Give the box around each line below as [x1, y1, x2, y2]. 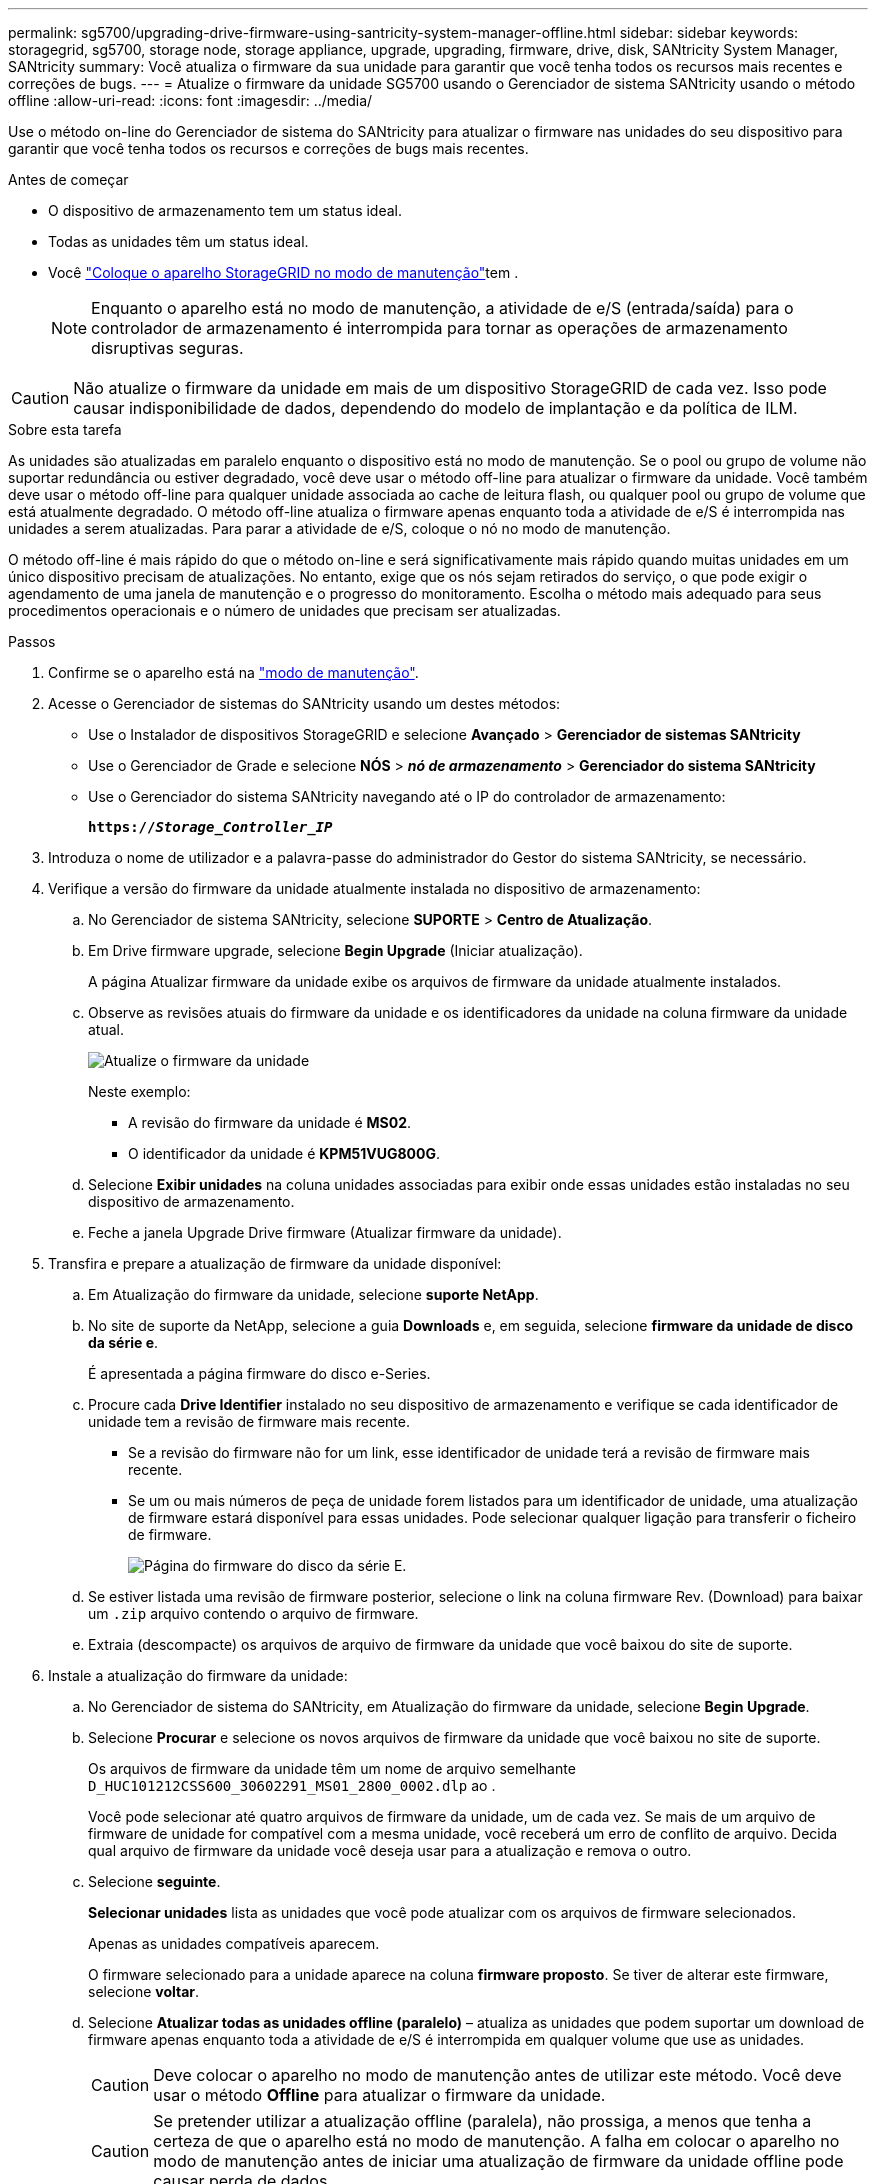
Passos [8, 633, 56, 650]
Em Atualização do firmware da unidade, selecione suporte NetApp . [88, 1286, 539, 1303]
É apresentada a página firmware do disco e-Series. [88, 1365, 431, 1382]
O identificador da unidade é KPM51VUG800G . [128, 1145, 440, 1162]
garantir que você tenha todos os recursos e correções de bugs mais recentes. [8, 140, 529, 157]
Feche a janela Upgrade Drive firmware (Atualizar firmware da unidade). [88, 1224, 562, 1241]
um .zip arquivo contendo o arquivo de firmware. [88, 1605, 419, 1622]
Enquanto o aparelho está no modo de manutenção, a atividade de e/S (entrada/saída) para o [91, 298, 794, 318]
